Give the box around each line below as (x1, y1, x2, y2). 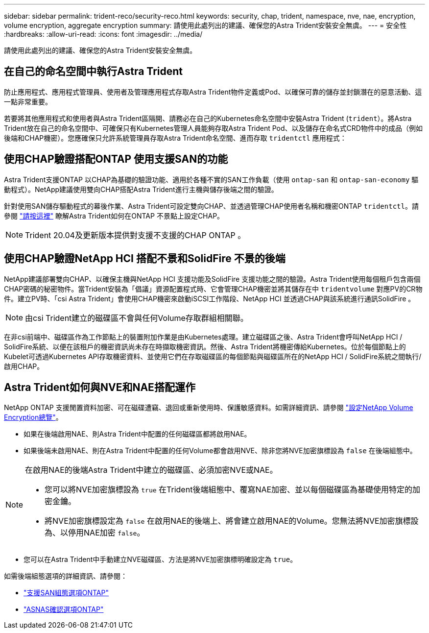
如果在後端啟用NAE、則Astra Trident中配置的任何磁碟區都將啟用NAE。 (24, 430, 251, 438)
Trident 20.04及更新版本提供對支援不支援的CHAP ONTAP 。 (25, 230, 246, 240)
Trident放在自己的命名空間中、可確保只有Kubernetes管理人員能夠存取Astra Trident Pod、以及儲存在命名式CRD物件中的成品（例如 (4, 123, 423, 132)
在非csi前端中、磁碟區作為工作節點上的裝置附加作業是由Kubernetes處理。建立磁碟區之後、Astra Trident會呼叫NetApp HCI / (4, 332, 403, 341)
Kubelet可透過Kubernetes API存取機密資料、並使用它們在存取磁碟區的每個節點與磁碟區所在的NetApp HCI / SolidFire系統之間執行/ (4, 352, 422, 361)
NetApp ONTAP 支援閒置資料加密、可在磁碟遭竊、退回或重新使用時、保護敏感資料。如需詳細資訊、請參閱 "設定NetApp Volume (4, 403, 413, 412)
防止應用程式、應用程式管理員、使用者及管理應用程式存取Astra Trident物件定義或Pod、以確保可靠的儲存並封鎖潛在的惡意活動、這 (4, 87, 422, 96)
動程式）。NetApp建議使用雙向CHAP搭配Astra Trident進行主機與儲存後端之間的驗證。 (4, 185, 278, 194)
